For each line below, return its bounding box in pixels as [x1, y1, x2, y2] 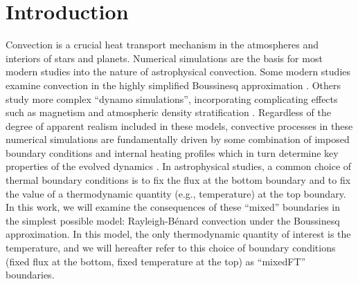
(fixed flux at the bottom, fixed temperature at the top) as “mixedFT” [6, 254, 306, 268]
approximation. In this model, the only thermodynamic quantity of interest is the [6, 227, 351, 241]
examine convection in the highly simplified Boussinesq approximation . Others [6, 77, 341, 92]
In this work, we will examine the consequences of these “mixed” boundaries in [6, 200, 341, 214]
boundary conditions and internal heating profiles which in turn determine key [6, 145, 339, 160]
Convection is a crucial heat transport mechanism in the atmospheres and [6, 37, 319, 52]
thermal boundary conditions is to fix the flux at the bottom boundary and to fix [6, 173, 351, 187]
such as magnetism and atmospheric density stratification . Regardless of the [6, 105, 331, 120]
